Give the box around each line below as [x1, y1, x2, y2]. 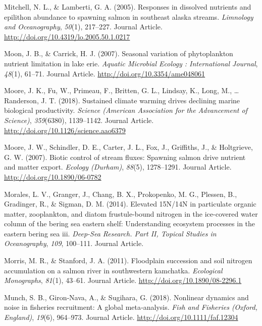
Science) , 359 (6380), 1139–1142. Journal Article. [4, 114, 154, 125]
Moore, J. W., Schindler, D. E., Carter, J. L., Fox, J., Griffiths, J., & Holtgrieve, [4, 142, 253, 152]
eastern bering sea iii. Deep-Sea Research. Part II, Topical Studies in [4, 228, 217, 238]
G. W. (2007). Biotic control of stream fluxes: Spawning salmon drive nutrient [4, 151, 246, 162]
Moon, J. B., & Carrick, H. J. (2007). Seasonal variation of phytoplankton [4, 48, 233, 59]
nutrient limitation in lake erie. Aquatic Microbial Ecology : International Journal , [4, 58, 258, 68]
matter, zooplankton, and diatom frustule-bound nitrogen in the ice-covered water [4, 208, 258, 219]
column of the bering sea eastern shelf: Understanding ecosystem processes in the [4, 218, 255, 229]
